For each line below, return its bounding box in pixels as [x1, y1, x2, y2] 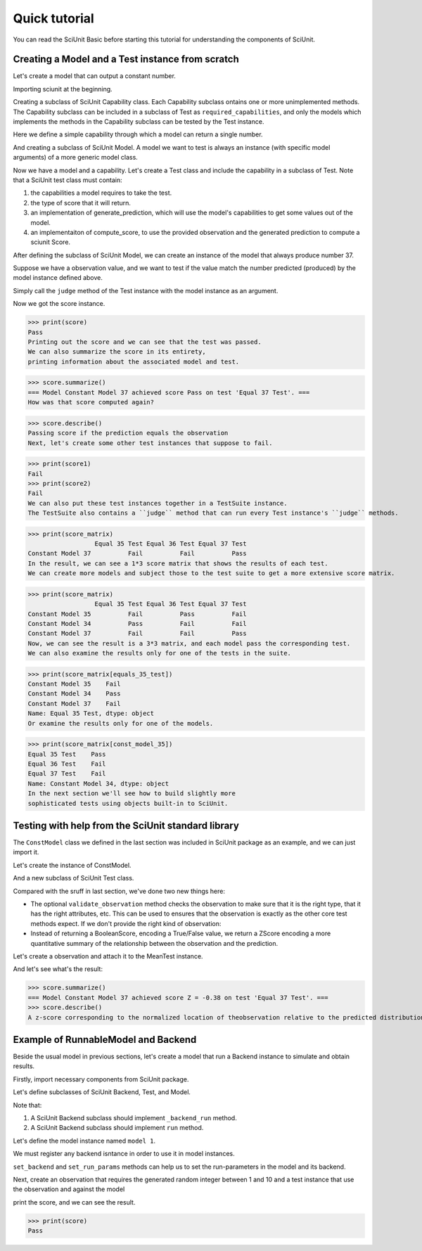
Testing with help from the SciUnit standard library [13, 819, 239, 831]
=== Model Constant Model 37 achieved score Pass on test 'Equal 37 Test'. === [27, 388, 310, 397]
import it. [13, 848, 39, 857]
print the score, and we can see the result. [13, 1198, 136, 1206]
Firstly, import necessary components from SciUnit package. [13, 1074, 189, 1083]
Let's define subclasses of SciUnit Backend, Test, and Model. [13, 1088, 191, 1096]
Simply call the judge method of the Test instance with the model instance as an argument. [13, 286, 279, 295]
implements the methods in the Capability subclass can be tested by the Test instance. [13, 117, 264, 126]
